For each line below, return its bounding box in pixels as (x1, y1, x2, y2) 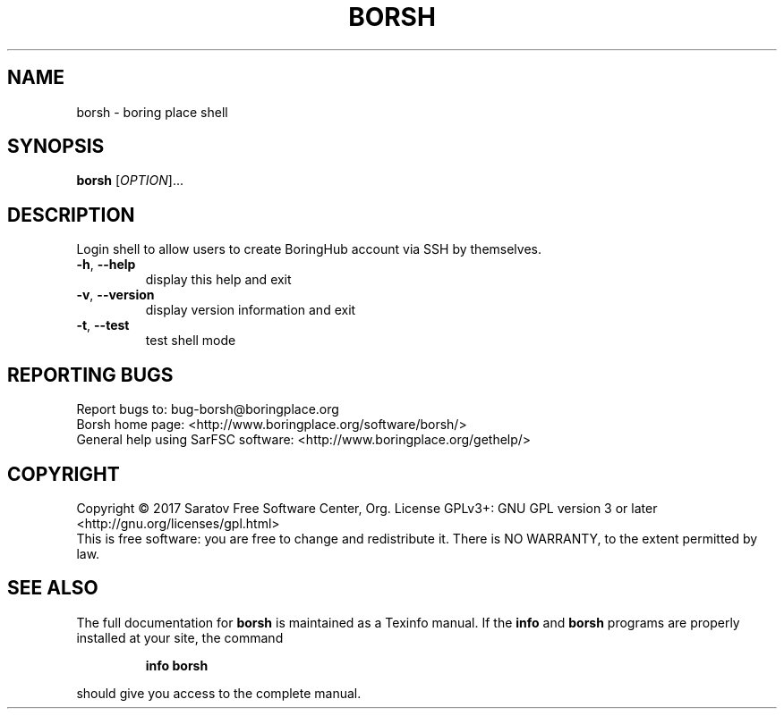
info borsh (145, 657, 209, 673)
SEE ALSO (7, 577, 98, 600)
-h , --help (76, 257, 136, 273)
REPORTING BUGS (7, 363, 174, 386)
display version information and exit (145, 302, 356, 318)
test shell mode (145, 333, 236, 349)
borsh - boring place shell (76, 104, 228, 120)
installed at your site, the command (76, 629, 284, 645)
